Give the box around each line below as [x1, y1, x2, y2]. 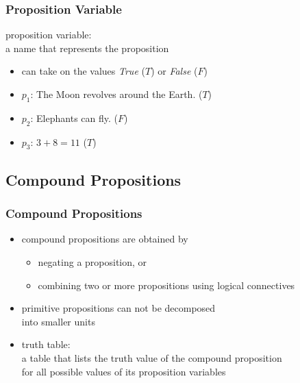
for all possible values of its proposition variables [21, 364, 226, 378]
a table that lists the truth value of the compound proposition [21, 350, 282, 365]
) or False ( [151, 64, 198, 78]
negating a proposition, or [38, 254, 147, 269]
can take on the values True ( [21, 64, 145, 78]
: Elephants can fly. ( [30, 110, 118, 125]
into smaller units [21, 314, 95, 328]
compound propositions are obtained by [21, 232, 188, 246]
